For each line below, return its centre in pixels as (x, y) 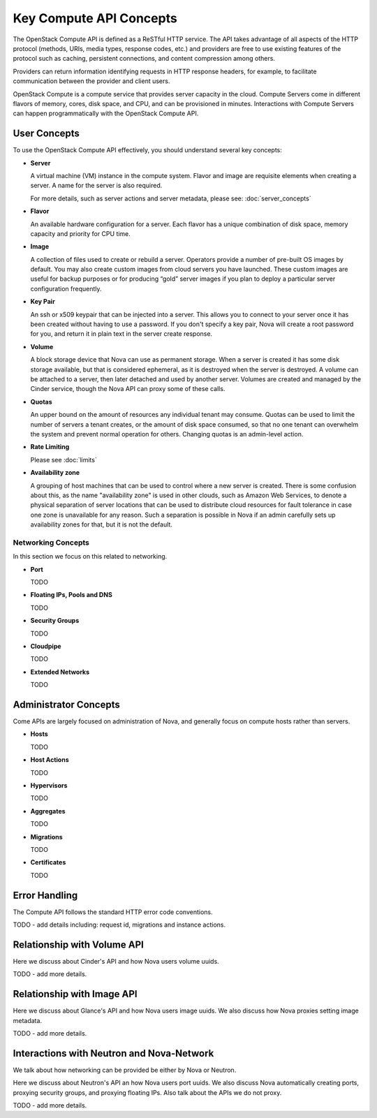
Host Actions (50, 760)
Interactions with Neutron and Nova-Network (113, 1053)
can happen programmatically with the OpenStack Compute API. (106, 113)
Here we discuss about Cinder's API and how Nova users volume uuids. (116, 961)
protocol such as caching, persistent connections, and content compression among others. (144, 59)
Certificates (48, 862)
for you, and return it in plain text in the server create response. (121, 334)
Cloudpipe (46, 646)
